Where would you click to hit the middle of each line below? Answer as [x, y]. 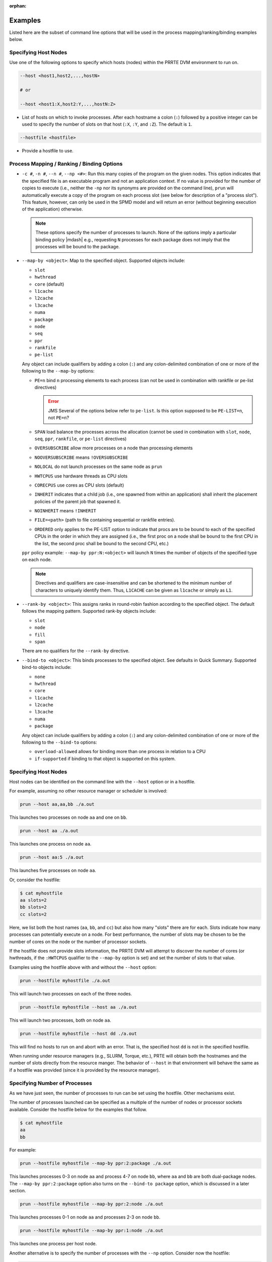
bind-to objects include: [47, 667]
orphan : [18, 6]
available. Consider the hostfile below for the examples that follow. [78, 1109]
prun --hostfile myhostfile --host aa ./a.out [78, 1007]
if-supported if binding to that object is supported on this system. [105, 758]
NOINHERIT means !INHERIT [65, 511]
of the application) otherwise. [52, 209]
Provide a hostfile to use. [48, 151]
